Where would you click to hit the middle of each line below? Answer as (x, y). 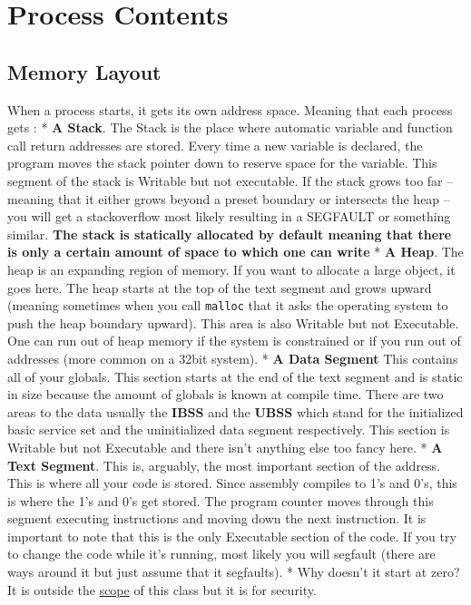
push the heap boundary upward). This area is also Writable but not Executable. (233, 322)
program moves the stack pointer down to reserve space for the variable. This (222, 163)
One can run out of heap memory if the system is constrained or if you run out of (234, 341)
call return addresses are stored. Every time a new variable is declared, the (215, 145)
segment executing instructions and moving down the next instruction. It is (217, 518)
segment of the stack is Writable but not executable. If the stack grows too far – (231, 180)
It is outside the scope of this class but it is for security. (162, 589)
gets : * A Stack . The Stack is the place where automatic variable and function (230, 127)
